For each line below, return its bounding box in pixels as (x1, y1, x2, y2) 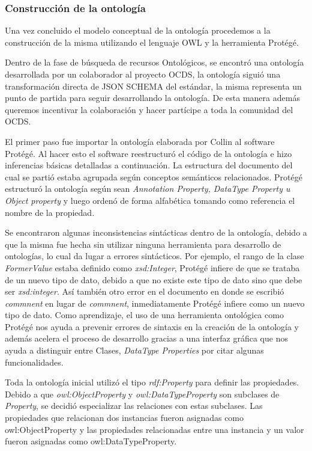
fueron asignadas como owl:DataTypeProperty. (5, 435, 177, 447)
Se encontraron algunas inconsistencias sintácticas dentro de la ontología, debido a (5, 226, 307, 239)
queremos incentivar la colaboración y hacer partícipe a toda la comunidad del (5, 103, 293, 115)
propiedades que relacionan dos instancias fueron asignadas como (5, 411, 244, 424)
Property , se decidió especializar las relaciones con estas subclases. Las (5, 399, 263, 412)
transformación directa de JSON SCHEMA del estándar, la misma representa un (5, 79, 302, 92)
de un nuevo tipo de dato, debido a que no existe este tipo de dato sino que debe (5, 273, 302, 286)
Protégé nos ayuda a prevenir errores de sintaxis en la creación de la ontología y (5, 320, 299, 333)
